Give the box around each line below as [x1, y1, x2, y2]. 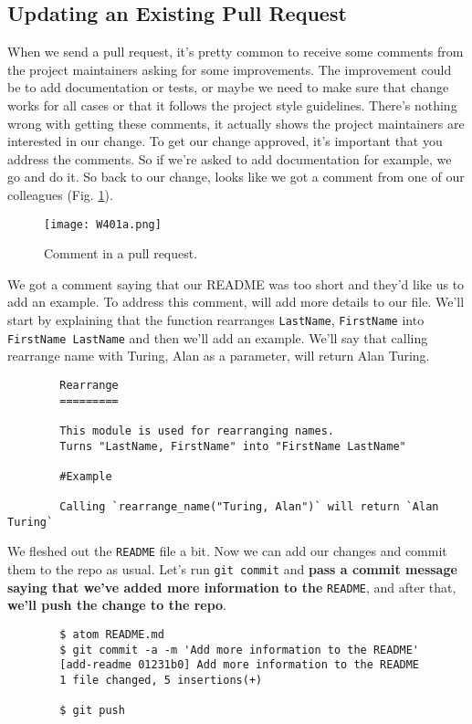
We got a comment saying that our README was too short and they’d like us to [7, 274, 465, 293]
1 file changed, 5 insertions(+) [59, 673, 263, 687]
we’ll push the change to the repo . [7, 595, 227, 614]
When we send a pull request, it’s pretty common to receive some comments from [7, 42, 464, 61]
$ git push [59, 704, 125, 718]
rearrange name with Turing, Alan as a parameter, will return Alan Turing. [7, 346, 430, 365]
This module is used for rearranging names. [59, 424, 334, 437]
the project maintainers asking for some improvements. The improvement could [7, 59, 452, 79]
